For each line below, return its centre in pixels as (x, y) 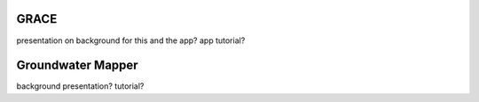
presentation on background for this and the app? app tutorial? (131, 40)
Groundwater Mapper (77, 66)
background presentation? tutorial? (80, 86)
